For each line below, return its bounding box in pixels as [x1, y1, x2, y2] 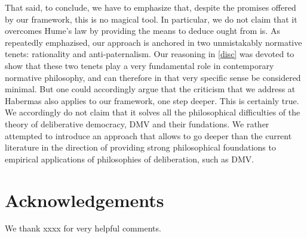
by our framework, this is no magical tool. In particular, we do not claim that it [5, 12, 297, 25]
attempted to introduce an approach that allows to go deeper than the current [5, 129, 292, 142]
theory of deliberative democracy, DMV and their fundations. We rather [5, 117, 269, 130]
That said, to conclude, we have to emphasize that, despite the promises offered [5, 1, 296, 13]
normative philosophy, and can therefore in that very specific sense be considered [5, 71, 301, 83]
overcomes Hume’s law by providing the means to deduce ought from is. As [5, 24, 280, 37]
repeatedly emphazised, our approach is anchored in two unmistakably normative [5, 36, 302, 48]
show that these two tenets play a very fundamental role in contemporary [5, 59, 274, 71]
